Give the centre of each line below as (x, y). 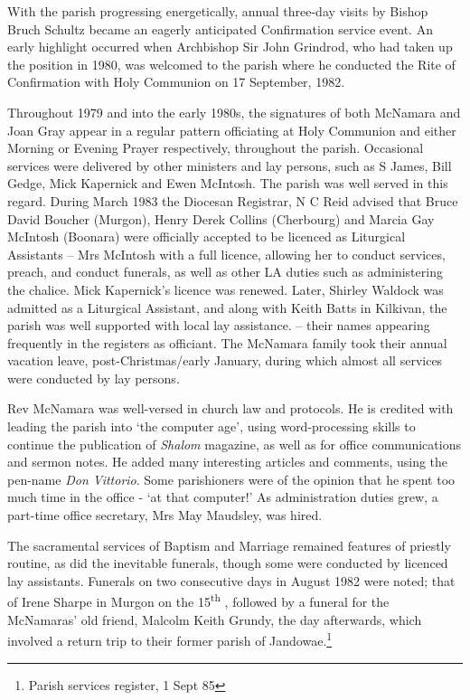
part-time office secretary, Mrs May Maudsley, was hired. (165, 515)
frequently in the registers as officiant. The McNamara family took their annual (227, 342)
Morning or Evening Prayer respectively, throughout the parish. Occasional (216, 148)
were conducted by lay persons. (94, 378)
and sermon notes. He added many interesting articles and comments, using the (228, 462)
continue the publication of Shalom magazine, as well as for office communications (234, 444)
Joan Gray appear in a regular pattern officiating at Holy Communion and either (232, 130)
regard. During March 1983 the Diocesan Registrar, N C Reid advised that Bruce (233, 200)
